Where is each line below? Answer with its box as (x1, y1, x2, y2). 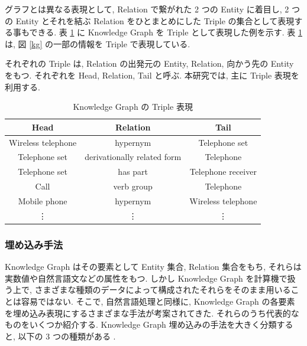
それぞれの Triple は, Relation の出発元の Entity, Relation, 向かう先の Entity (5, 57, 294, 70)
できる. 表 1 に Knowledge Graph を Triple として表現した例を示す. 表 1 (29, 26, 302, 38)
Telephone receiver (189, 165, 257, 178)
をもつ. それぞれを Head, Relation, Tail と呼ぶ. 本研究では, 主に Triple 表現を (5, 68, 299, 81)
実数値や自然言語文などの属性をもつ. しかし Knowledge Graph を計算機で (5, 272, 287, 284)
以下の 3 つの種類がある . (18, 329, 116, 342)
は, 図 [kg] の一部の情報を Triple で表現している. (5, 37, 190, 50)
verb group (113, 180, 153, 192)
